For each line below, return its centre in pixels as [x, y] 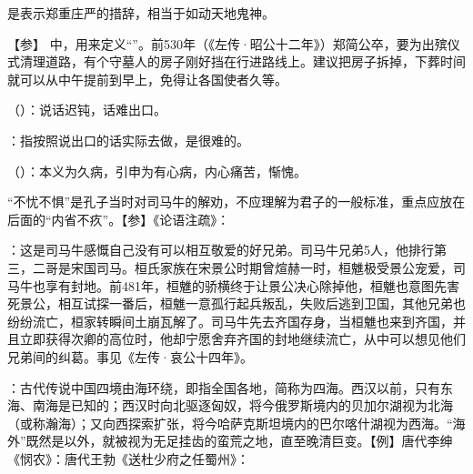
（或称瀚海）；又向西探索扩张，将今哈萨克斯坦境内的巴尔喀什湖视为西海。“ [230, 423]
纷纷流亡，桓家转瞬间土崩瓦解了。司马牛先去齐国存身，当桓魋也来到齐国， [230, 321]
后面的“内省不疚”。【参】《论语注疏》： [119, 219]
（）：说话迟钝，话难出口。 [87, 110]
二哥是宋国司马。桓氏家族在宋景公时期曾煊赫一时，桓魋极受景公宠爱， [242, 267]
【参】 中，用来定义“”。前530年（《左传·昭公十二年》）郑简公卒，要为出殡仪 [234, 43]
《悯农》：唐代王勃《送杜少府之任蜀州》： [128, 458]
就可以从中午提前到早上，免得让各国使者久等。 [147, 79]
